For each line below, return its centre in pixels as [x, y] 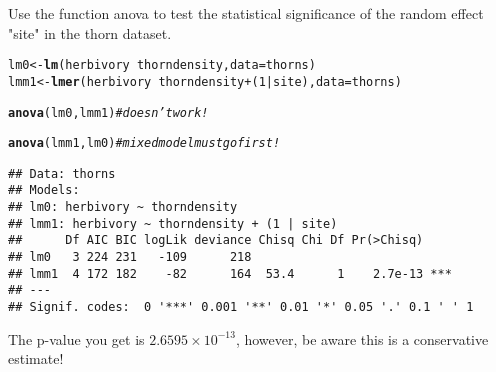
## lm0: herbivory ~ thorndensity [123, 207]
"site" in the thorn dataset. [90, 32]
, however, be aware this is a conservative [362, 338]
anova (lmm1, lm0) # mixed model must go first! [144, 143]
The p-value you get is [76, 338]
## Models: [44, 190]
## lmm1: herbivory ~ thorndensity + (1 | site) [173, 223]
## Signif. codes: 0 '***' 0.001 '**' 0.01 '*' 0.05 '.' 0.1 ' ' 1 [241, 307]
